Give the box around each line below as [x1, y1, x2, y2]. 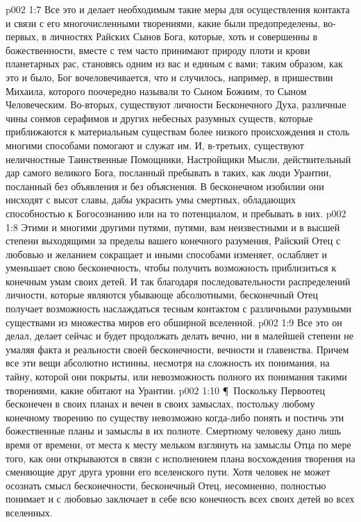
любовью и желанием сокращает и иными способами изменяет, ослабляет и [6, 246, 328, 261]
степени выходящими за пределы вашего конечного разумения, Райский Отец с [6, 233, 341, 248]
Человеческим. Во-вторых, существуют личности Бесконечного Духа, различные [6, 97, 346, 112]
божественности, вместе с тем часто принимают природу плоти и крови [6, 42, 310, 57]
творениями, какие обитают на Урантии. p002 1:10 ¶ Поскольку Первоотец [6, 382, 325, 397]
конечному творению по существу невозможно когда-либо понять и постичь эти [6, 410, 344, 424]
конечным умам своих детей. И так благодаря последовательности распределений [6, 273, 351, 288]
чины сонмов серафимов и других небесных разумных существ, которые [6, 110, 313, 125]
